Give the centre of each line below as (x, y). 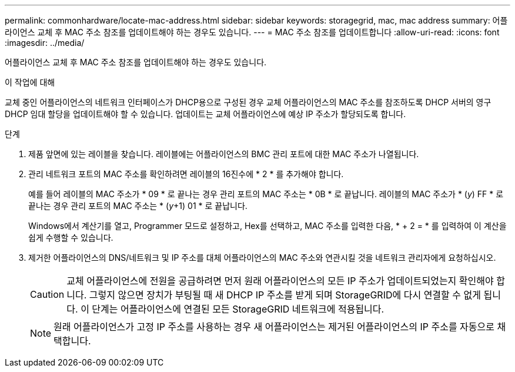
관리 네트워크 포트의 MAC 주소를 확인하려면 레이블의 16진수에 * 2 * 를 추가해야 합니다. (186, 174)
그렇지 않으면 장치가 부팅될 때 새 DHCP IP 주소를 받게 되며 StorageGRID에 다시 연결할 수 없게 (285, 295)
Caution (47, 294)
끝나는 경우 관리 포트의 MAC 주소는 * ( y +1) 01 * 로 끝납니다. (138, 206)
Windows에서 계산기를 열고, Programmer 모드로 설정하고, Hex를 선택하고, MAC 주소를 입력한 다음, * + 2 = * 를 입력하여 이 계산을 (267, 226)
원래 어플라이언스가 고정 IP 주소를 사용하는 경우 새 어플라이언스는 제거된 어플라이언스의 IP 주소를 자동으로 (274, 327)
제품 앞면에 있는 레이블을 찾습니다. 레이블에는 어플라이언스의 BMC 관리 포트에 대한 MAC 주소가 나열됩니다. (224, 154)
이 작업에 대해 (30, 82)
